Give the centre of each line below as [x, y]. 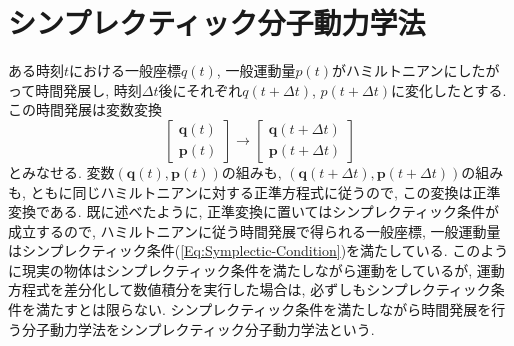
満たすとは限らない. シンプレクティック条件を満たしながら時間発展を [263, 309]
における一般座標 [125, 70]
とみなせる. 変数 [61, 171]
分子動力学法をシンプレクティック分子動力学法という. [198, 328]
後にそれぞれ [200, 89]
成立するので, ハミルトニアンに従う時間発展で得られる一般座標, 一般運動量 [254, 230]
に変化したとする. [448, 89]
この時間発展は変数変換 [85, 109]
